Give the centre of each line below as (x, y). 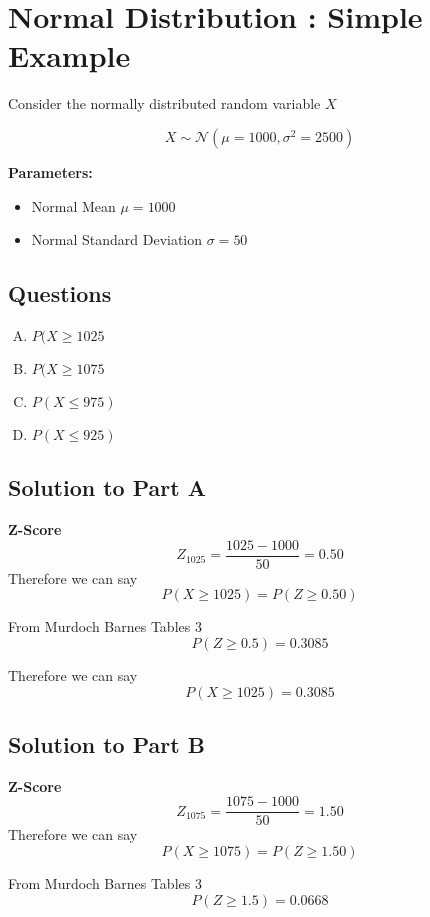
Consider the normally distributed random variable (164, 103)
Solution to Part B (106, 743)
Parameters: (50, 171)
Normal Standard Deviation (117, 239)
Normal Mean (73, 205)
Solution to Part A (107, 487)
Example (69, 55)
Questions (60, 293)
